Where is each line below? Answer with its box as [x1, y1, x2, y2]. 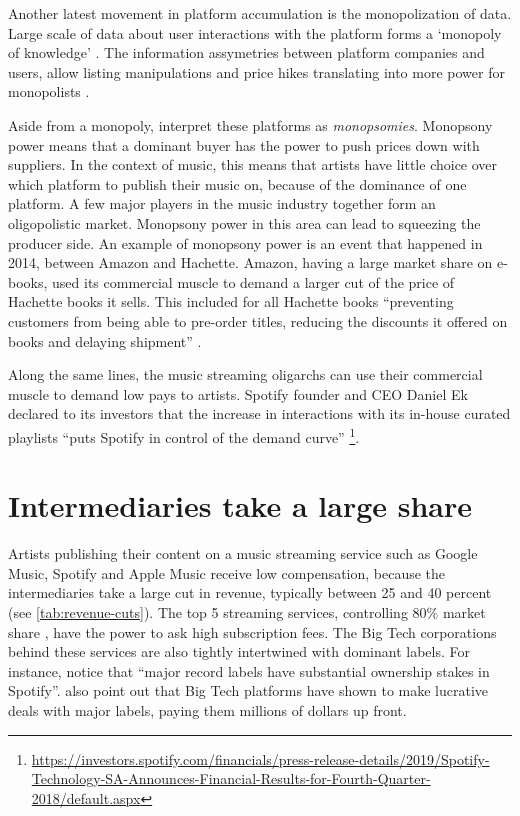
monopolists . [8, 81, 90, 102]
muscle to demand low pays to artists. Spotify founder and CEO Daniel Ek [8, 383, 468, 404]
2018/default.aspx [31, 787, 141, 808]
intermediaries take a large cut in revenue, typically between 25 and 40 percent [8, 582, 492, 603]
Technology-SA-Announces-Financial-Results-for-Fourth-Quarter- [31, 768, 431, 789]
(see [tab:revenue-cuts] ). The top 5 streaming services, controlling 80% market [8, 602, 486, 623]
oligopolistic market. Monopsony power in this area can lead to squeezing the [8, 212, 481, 233]
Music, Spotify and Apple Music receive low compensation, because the [8, 562, 446, 583]
